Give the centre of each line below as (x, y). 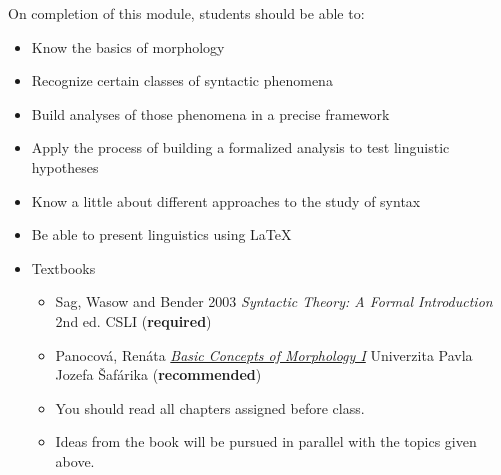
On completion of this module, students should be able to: (186, 13)
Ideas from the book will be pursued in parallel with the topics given (266, 441)
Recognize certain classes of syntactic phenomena (182, 80)
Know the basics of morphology (128, 46)
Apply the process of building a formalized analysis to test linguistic (240, 147)
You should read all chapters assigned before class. (210, 407)
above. (75, 460)
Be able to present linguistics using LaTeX (161, 234)
